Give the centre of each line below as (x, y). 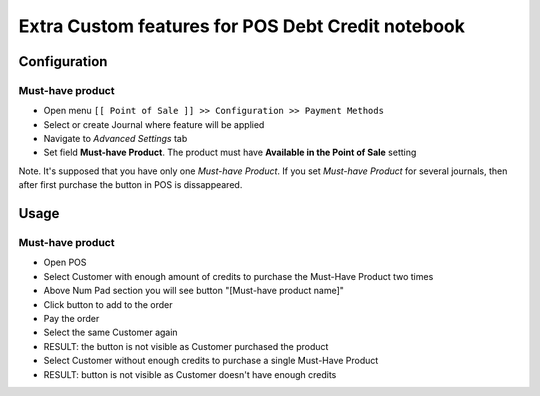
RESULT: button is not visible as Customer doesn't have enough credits (190, 374)
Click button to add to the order (108, 304)
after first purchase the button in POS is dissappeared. (130, 185)
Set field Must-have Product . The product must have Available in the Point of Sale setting (230, 152)
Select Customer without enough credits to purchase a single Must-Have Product (211, 361)
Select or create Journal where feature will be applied (154, 124)
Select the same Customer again (111, 332)
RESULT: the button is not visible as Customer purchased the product (186, 346)
